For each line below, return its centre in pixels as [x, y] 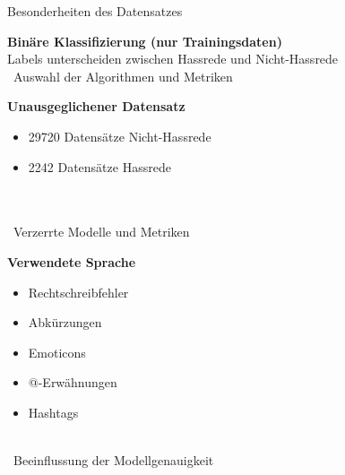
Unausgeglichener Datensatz [96, 106]
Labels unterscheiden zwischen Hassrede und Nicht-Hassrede [173, 59]
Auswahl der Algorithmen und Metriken [123, 76]
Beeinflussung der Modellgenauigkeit [113, 460]
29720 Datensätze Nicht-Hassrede [120, 136]
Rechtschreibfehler [78, 292]
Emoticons [57, 352]
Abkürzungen [65, 322]
